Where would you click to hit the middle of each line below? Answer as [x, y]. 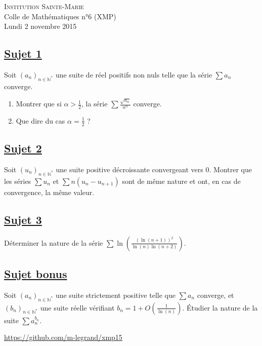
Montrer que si [39, 104]
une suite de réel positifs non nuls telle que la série [134, 74]
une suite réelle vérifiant [77, 307]
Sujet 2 [23, 148]
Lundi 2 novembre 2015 [40, 26]
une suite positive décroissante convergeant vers [129, 169]
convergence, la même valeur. [49, 192]
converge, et [215, 295]
